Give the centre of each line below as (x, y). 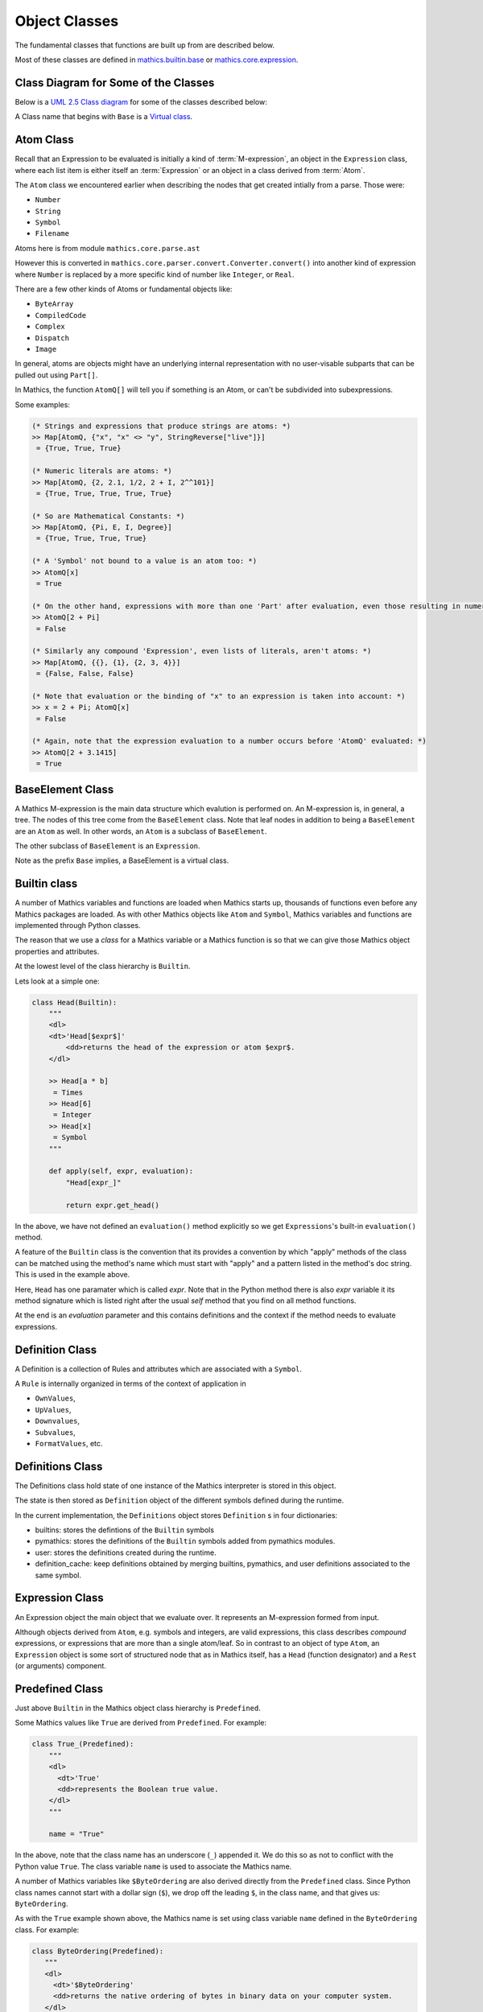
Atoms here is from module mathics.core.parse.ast (107, 248)
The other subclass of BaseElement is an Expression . (107, 846)
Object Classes (67, 21)
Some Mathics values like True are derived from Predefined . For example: (141, 1723)
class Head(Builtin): (74, 1002)
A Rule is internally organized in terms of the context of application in (130, 1383)
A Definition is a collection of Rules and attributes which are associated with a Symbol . (158, 1369)
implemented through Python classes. (78, 926)
